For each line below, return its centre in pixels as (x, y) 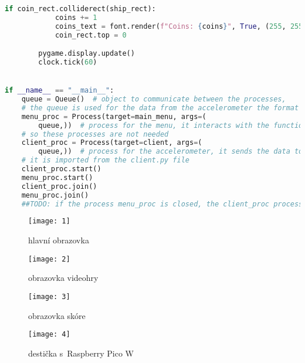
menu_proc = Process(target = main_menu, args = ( (114, 116)
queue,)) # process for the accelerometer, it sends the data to (171, 152)
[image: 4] (49, 335)
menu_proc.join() (55, 195)
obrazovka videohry (63, 278)
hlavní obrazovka (59, 240)
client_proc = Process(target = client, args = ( (112, 143)
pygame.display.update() (87, 54)
